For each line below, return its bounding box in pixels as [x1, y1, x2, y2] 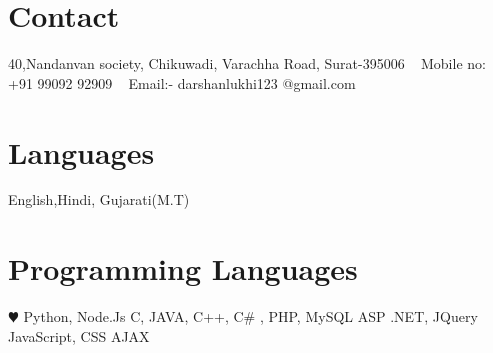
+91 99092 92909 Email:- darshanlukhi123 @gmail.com [8, 72, 356, 93]
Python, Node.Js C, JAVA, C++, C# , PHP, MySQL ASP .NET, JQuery [23, 306, 478, 327]
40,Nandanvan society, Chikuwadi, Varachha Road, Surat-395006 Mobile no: [8, 53, 486, 74]
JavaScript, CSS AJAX [8, 325, 150, 346]
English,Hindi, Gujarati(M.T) [8, 189, 190, 210]
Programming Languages [8, 248, 358, 289]
